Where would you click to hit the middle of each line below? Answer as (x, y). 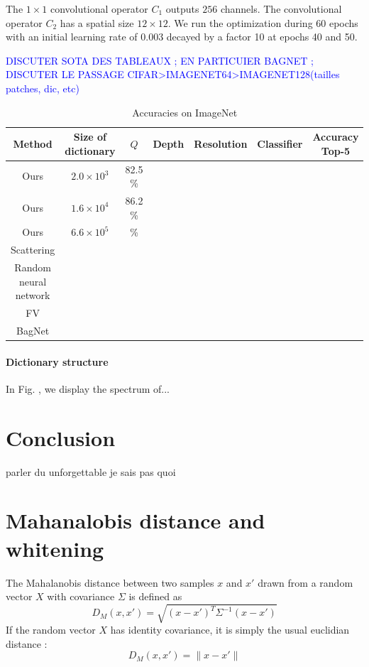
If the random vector (51, 630)
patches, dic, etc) (43, 88)
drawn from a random (305, 582)
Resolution (221, 143)
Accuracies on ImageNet (185, 112)
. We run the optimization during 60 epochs (263, 22)
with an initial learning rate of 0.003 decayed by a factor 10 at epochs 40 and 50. (182, 37)
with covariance (81, 596)
